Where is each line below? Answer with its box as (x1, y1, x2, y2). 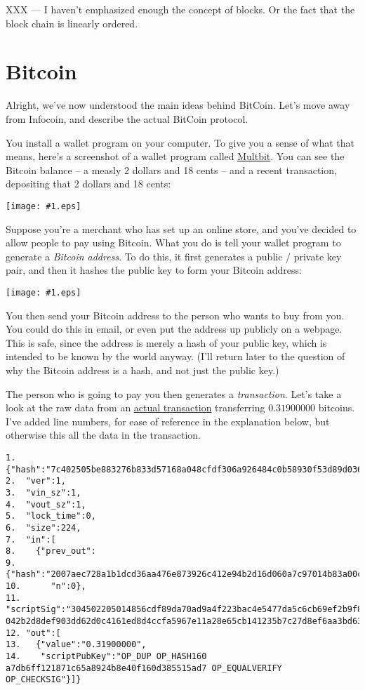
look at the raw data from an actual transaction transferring (6, 400, 265, 415)
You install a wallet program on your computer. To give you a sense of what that (6, 135, 354, 150)
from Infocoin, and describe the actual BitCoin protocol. (6, 111, 248, 126)
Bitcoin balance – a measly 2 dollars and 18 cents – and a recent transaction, (6, 162, 337, 177)
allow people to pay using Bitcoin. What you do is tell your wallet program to (6, 235, 341, 250)
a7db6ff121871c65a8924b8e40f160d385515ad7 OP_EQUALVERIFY (6, 663, 282, 673)
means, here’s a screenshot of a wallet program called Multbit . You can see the (6, 149, 345, 164)
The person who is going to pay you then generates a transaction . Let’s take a (6, 386, 342, 401)
